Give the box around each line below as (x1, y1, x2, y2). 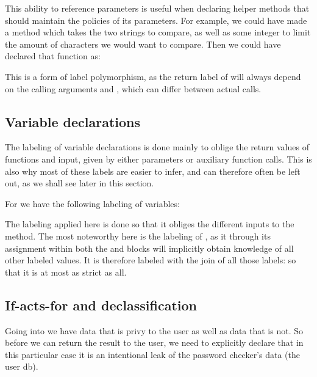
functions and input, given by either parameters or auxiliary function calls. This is (5, 152, 312, 165)
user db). (5, 360, 38, 373)
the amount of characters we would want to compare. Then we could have (5, 37, 281, 50)
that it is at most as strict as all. (5, 265, 127, 278)
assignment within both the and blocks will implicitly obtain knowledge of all (5, 241, 294, 254)
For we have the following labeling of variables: (5, 197, 180, 210)
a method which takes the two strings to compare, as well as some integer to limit (5, 26, 311, 38)
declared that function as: (5, 49, 101, 62)
